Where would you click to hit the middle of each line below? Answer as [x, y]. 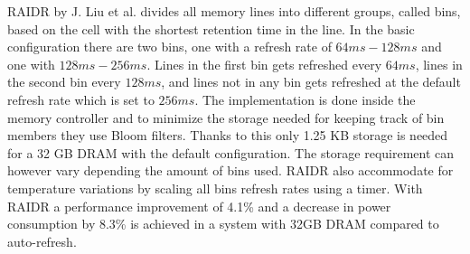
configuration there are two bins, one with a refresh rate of [169, 47]
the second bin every [64, 82]
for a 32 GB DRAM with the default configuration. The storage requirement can [231, 152]
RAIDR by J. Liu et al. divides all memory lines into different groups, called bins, [234, 11]
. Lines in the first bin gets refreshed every [264, 64]
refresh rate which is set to [81, 99]
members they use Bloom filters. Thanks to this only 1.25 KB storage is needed [228, 135]
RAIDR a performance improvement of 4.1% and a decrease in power [199, 206]
